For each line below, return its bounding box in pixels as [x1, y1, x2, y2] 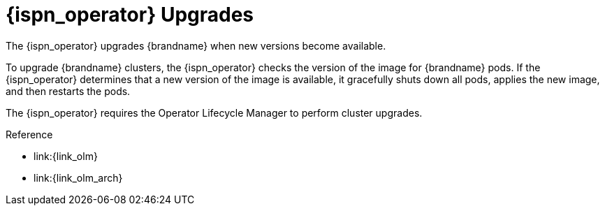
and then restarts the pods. [6, 85, 131, 97]
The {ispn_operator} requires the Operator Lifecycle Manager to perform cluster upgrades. [6, 106, 423, 119]
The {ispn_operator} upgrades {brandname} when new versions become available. [6, 39, 386, 52]
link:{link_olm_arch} [34, 171, 123, 184]
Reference [6, 128, 53, 140]
